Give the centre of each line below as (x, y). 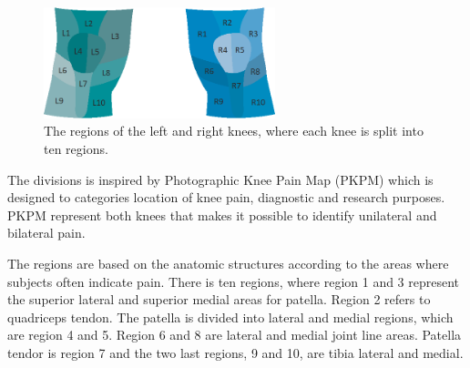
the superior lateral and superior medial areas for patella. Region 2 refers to (219, 299)
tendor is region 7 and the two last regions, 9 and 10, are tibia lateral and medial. (235, 352)
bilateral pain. (46, 233)
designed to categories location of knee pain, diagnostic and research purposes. (226, 197)
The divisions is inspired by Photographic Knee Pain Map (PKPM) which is (220, 179)
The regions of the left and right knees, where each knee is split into (234, 131)
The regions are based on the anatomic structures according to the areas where (228, 263)
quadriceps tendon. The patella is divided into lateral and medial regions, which (230, 317)
